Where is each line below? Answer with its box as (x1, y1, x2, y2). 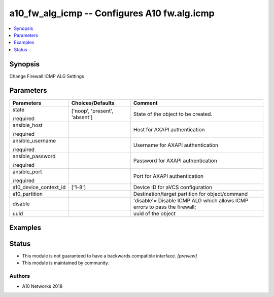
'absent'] (71, 114, 93, 121)
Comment (133, 99, 158, 106)
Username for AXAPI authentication (133, 141, 219, 148)
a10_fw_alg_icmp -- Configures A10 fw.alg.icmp (9, 8, 215, 19)
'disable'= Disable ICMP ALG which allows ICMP (133, 197, 249, 204)
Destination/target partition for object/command (133, 190, 248, 197)
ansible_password (12, 153, 56, 160)
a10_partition (12, 190, 43, 197)
